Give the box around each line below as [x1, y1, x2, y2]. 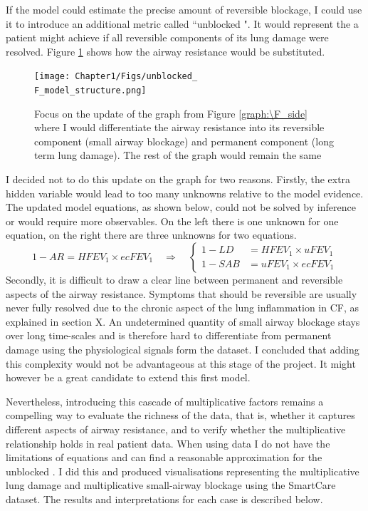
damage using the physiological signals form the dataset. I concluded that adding [6, 342, 359, 356]
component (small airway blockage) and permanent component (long [34, 133, 334, 148]
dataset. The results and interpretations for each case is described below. [6, 491, 323, 506]
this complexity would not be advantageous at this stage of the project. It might [6, 356, 356, 371]
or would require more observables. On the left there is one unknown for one [6, 213, 339, 228]
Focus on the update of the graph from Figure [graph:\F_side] [34, 105, 308, 120]
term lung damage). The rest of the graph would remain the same [34, 148, 322, 162]
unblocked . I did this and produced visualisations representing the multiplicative [6, 463, 359, 478]
